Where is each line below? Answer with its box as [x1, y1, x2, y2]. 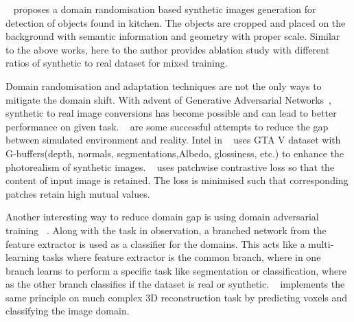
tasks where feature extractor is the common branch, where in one [42, 250, 321, 264]
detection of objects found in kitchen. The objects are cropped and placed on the [5, 15, 346, 30]
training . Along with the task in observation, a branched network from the [5, 222, 327, 237]
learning [5, 250, 40, 264]
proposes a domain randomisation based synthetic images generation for [13, 2, 316, 16]
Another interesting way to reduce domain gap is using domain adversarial [5, 209, 319, 224]
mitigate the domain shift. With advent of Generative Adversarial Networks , [5, 92, 331, 106]
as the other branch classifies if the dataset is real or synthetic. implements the [5, 277, 345, 291]
